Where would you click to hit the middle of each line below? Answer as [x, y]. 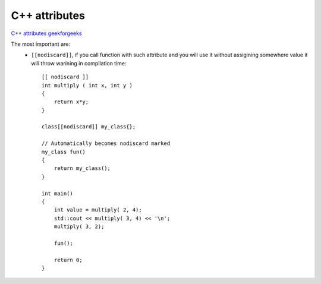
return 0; [68, 260]
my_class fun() [64, 152]
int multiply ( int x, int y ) [87, 85]
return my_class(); [82, 168]
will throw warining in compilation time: [79, 63]
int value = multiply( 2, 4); [98, 210]
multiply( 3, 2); [79, 227]
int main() [58, 193]
